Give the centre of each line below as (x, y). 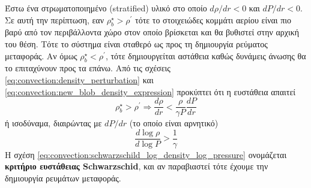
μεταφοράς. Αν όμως (41, 55)
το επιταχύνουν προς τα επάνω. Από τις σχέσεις (88, 68)
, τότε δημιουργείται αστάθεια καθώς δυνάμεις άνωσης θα (206, 55)
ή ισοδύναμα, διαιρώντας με (53, 123)
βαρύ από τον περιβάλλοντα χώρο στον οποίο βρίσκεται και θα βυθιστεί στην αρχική (152, 32)
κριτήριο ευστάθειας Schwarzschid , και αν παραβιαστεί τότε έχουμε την (137, 166)
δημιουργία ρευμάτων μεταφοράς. (63, 178)
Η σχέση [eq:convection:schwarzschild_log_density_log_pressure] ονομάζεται (146, 154)
